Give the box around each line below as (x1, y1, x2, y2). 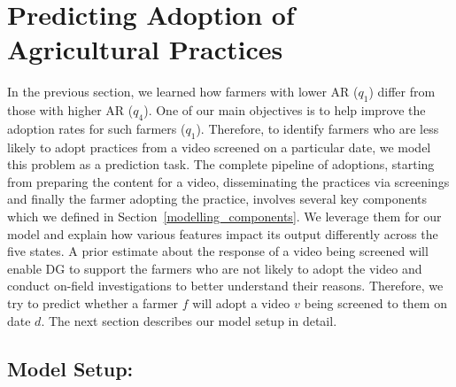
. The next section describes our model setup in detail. (41, 311, 337, 329)
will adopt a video (192, 294, 290, 313)
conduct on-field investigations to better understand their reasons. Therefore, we (7, 276, 444, 295)
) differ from (368, 82, 436, 101)
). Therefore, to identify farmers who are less (196, 119, 439, 137)
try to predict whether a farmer (7, 294, 179, 313)
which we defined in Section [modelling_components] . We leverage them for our (7, 207, 442, 226)
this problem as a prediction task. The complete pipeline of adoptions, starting (7, 155, 435, 174)
